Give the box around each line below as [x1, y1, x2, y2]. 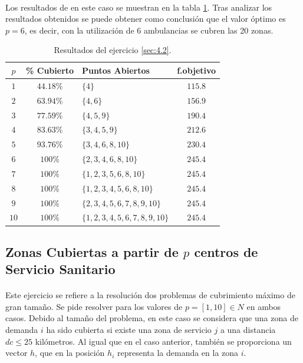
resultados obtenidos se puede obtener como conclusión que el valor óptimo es [5, 12, 286, 25]
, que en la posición [35, 346, 105, 359]
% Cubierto [26, 64, 74, 76]
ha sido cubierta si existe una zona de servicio [46, 324, 212, 336]
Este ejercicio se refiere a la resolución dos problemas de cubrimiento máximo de [5, 289, 295, 301]
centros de [194, 242, 258, 260]
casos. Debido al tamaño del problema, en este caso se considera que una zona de [5, 312, 298, 324]
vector [5, 346, 28, 359]
